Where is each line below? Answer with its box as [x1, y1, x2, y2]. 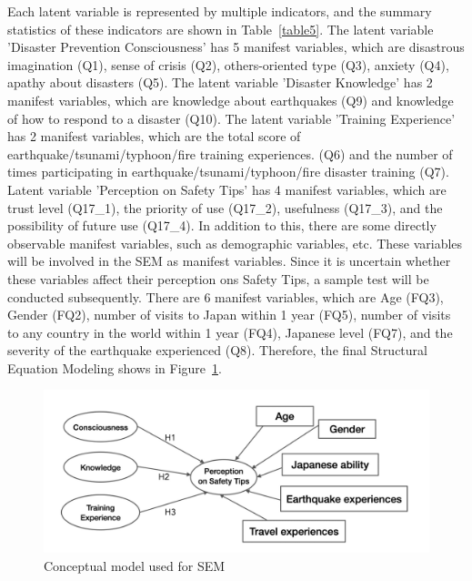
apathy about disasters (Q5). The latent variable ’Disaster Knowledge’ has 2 [7, 73, 433, 92]
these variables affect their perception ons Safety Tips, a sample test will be [7, 269, 429, 288]
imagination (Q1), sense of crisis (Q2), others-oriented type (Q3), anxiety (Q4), [7, 55, 449, 74]
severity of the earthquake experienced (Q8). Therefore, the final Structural [7, 341, 427, 360]
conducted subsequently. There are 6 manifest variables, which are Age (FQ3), [7, 287, 444, 306]
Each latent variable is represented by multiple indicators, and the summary [7, 2, 432, 20]
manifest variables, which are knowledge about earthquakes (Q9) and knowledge [7, 90, 454, 109]
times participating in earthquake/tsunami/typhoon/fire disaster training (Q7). [7, 162, 449, 181]
